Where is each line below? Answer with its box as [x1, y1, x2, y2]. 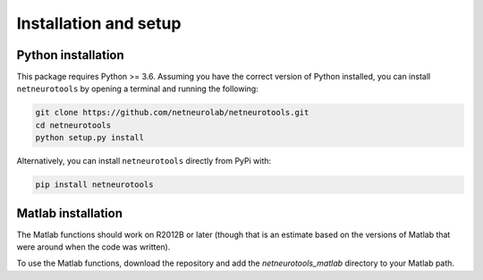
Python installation [16, 47, 124, 63]
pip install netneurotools [35, 180, 154, 190]
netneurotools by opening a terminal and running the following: [16, 83, 258, 94]
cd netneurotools [35, 120, 112, 130]
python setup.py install [35, 132, 145, 143]
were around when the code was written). [16, 242, 171, 252]
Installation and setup [16, 13, 182, 33]
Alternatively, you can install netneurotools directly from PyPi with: [16, 156, 272, 166]
